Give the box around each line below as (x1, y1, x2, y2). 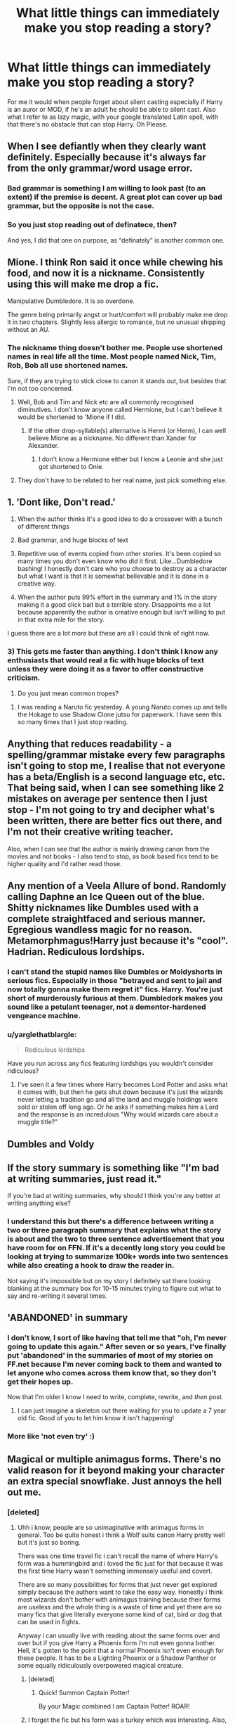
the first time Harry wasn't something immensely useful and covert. (17, 1567, 213, 1575)
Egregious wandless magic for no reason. (7, 923, 193, 936)
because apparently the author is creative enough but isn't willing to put (17, 608, 226, 617)
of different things (17, 522, 70, 531)
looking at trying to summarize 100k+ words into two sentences (7, 1252, 229, 1261)
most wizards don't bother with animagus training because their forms (17, 1595, 221, 1604)
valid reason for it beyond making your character (7, 1464, 225, 1476)
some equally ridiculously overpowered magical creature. (17, 1661, 184, 1669)
